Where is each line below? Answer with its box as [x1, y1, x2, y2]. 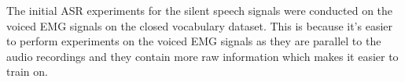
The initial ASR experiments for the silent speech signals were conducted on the [6, 2, 393, 18]
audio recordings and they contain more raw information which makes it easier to [6, 48, 399, 64]
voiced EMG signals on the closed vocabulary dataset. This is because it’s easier [6, 17, 393, 34]
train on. [6, 63, 48, 80]
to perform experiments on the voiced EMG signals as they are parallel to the [6, 33, 381, 49]
